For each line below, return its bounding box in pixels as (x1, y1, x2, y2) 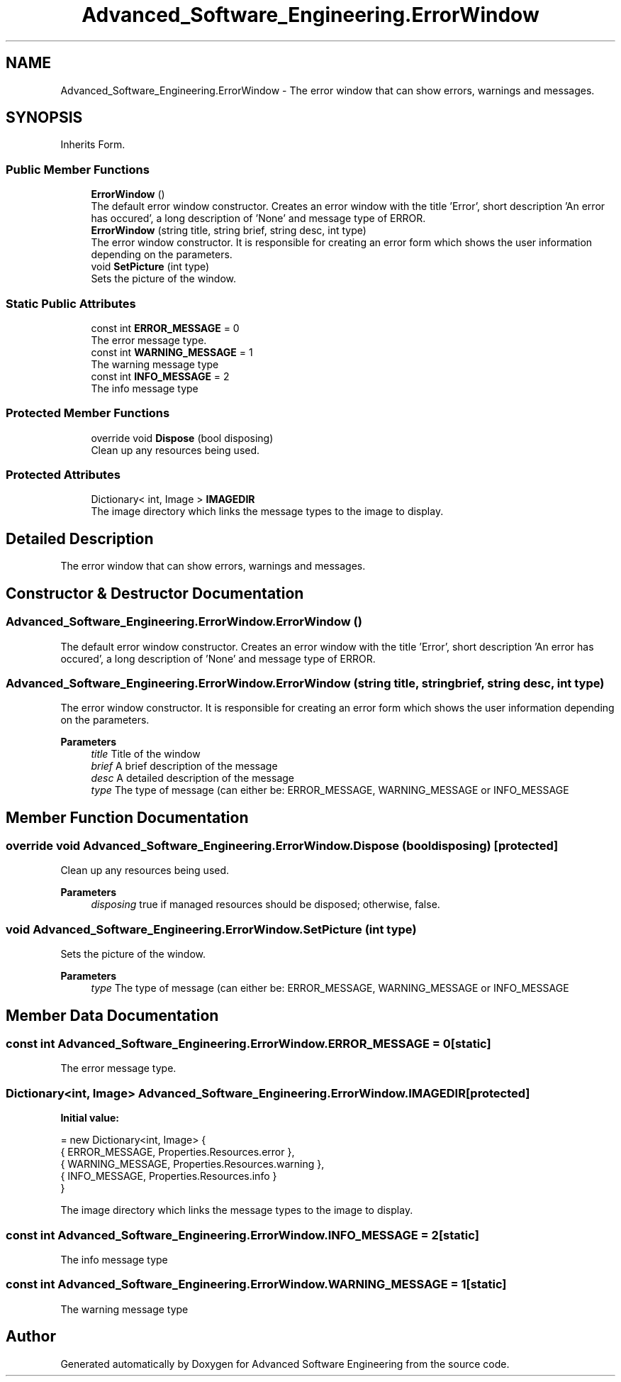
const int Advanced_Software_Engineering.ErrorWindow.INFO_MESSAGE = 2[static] (6, 1227, 479, 1242)
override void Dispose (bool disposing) (91, 431, 274, 444)
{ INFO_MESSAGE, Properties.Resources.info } (60, 1170, 277, 1183)
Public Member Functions (6, 162, 150, 177)
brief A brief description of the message (91, 760, 278, 773)
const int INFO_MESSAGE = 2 (91, 370, 230, 382)
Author (6, 1327, 56, 1346)
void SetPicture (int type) (91, 260, 210, 273)
